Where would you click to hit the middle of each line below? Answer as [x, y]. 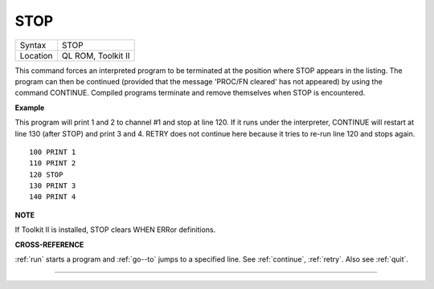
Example [30, 108]
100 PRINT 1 [53, 152]
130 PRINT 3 [53, 186]
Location [36, 55]
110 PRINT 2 [53, 163]
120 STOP [46, 174]
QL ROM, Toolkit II [96, 55]
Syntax [33, 45]
